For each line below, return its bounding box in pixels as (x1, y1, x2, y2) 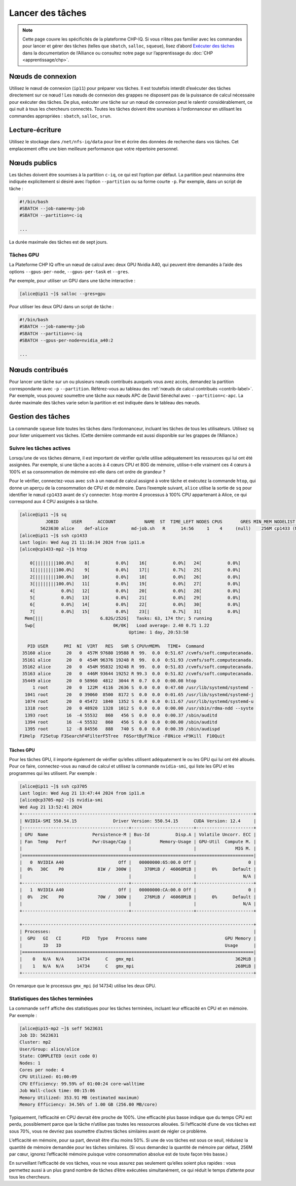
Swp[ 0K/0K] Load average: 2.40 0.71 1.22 (25, 623, 210, 628)
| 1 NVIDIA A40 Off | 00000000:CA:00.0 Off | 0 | (19, 887, 257, 893)
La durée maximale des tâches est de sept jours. (9, 239, 108, 245)
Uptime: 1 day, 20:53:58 (128, 630, 189, 635)
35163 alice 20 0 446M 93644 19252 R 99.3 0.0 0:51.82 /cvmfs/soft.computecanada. (22, 671, 254, 677)
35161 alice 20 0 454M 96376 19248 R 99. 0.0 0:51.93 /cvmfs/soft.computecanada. (22, 657, 254, 663)
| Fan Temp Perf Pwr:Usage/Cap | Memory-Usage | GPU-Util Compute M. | (19, 839, 257, 845)
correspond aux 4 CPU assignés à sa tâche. (9, 499, 99, 505)
